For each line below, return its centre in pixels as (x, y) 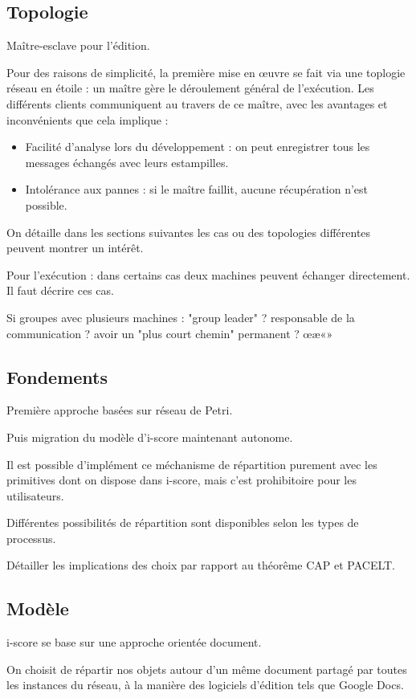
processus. (31, 538)
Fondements (57, 376)
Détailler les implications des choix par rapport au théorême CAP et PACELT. (201, 565)
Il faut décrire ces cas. (60, 290)
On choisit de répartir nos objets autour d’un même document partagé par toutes (207, 669)
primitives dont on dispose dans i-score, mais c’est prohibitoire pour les (181, 480)
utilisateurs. (35, 495)
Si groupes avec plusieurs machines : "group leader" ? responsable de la (181, 317)
